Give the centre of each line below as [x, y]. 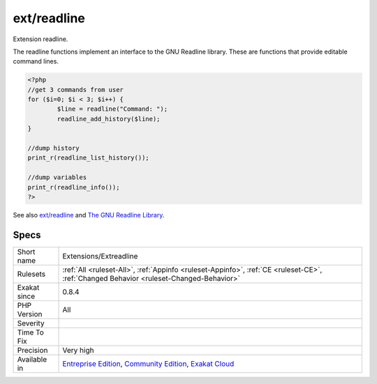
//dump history [53, 148]
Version [30, 314]
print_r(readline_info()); [74, 187]
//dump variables [57, 177]
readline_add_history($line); [109, 119]
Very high [78, 350]
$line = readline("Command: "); [112, 109]
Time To [31, 332]
